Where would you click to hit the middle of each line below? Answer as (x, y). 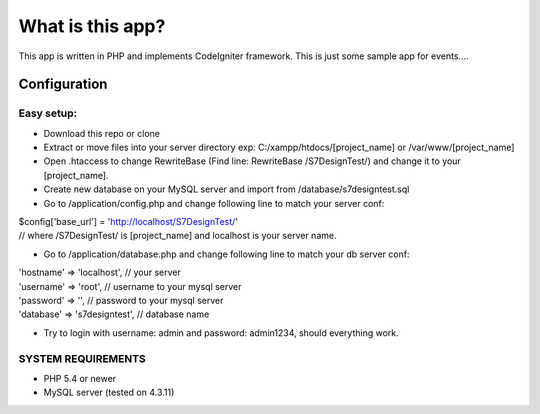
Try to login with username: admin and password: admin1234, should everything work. (221, 332)
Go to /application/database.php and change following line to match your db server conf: (226, 254)
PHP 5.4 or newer (80, 378)
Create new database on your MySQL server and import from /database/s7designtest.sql (226, 189)
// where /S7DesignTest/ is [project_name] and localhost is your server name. (177, 236)
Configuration (63, 84)
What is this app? (92, 26)
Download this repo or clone (101, 133)
